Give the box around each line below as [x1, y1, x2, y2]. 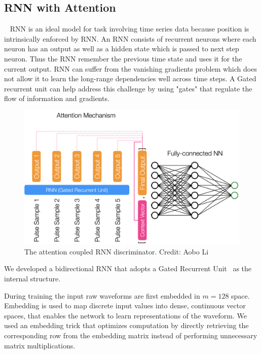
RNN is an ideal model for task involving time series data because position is [10, 23, 249, 34]
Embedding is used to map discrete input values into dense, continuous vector [4, 300, 246, 311]
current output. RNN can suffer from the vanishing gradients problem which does [4, 63, 257, 74]
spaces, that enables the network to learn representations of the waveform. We [4, 310, 247, 320]
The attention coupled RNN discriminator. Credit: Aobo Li [24, 246, 209, 256]
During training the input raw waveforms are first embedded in [4, 290, 200, 301]
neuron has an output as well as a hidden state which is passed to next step [4, 43, 239, 54]
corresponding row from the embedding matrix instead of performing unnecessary [4, 330, 257, 341]
